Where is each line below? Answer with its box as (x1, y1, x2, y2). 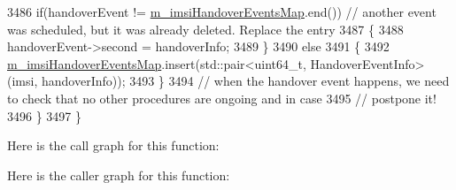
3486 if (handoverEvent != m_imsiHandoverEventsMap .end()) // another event (7, 3, 437, 20)
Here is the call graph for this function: (7, 136, 220, 155)
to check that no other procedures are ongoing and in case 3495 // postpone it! (7, 88, 437, 107)
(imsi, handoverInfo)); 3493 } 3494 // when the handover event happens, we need (7, 72, 450, 90)
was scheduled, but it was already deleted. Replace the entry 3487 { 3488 (7, 19, 404, 38)
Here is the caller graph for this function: (7, 165, 230, 184)
